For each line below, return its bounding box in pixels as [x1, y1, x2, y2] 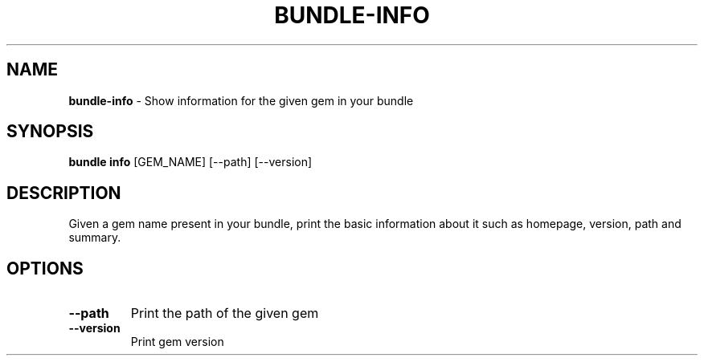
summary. [68, 230, 121, 245]
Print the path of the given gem [130, 305, 319, 322]
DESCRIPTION [6, 182, 121, 203]
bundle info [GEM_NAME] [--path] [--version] [68, 155, 313, 169]
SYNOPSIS [6, 121, 94, 142]
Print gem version [130, 335, 224, 349]
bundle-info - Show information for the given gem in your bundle [68, 93, 414, 108]
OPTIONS [6, 258, 84, 279]
